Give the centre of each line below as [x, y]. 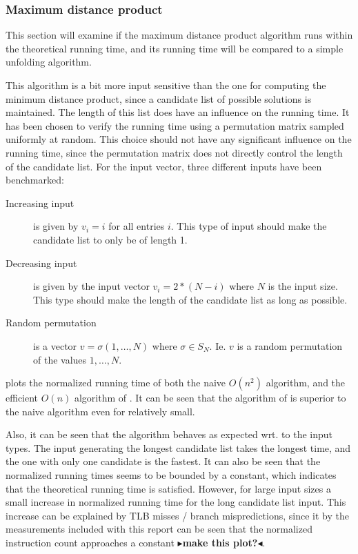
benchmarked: [35, 180]
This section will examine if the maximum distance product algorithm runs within [179, 35]
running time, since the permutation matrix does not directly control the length [174, 152]
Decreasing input [41, 263]
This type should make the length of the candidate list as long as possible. [190, 299]
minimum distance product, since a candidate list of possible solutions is [159, 98]
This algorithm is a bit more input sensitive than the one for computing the [166, 85]
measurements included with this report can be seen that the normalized [159, 529]
